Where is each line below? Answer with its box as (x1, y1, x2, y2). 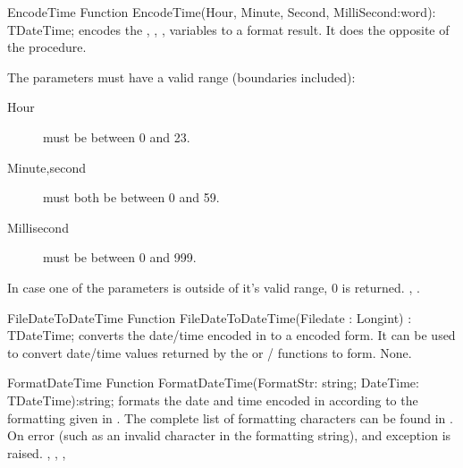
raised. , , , (7, 443, 66, 462)
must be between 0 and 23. (43, 127, 190, 146)
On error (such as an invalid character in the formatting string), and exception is (7, 426, 451, 445)
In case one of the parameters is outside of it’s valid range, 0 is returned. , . (7, 277, 420, 296)
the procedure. (7, 38, 87, 56)
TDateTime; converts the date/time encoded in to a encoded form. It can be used (7, 326, 456, 345)
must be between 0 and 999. (43, 248, 197, 267)
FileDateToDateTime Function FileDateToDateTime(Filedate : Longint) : (7, 308, 412, 327)
